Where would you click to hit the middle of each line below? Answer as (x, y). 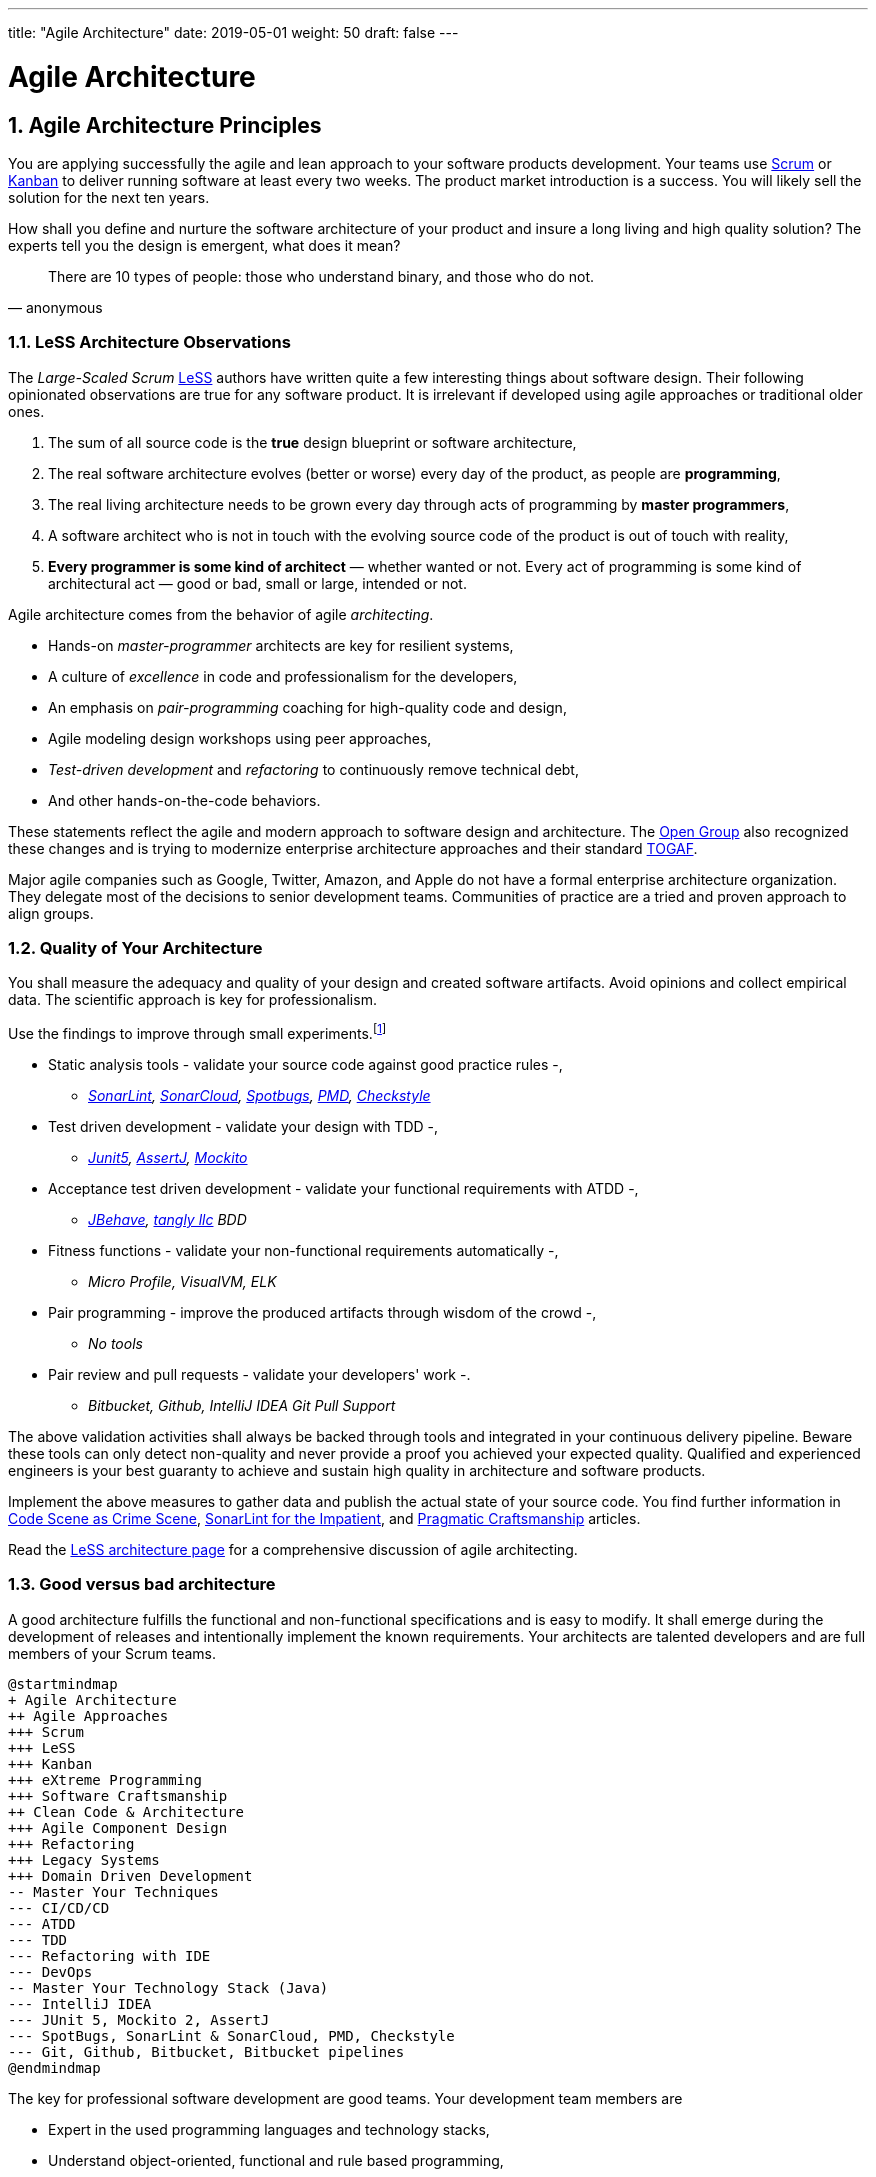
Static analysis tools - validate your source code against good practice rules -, (305, 1065)
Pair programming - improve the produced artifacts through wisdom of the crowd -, (322, 1313)
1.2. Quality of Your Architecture (135, 948)
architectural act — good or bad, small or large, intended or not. (257, 583)
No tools (115, 1344)
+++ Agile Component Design (118, 1827)
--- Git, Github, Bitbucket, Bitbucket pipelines (206, 2051)
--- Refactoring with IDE (109, 1955)
